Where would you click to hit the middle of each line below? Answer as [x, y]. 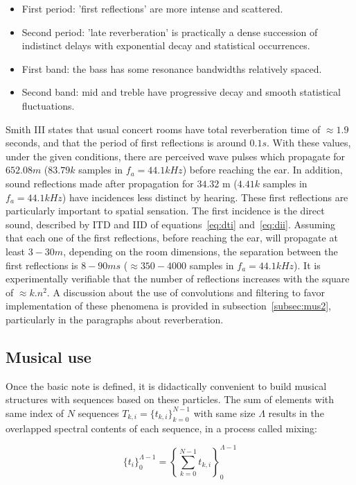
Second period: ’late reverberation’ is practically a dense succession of [170, 32]
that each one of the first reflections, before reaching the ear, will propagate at [172, 238]
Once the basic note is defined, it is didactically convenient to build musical [166, 385]
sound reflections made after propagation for [100, 183]
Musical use [48, 356]
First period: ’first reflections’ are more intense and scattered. [152, 8]
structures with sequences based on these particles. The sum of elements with [170, 399]
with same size [224, 412]
